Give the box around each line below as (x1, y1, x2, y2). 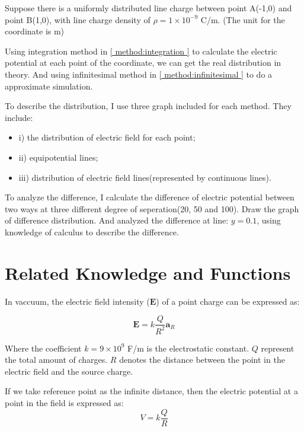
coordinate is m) (5, 25, 65, 37)
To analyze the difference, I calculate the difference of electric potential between (5, 191, 295, 203)
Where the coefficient (5, 341, 82, 354)
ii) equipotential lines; (18, 151, 98, 163)
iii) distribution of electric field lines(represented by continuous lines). (18, 171, 271, 183)
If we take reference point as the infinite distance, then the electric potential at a (5, 385, 298, 397)
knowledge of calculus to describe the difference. (5, 225, 179, 238)
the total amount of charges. (5, 353, 108, 366)
